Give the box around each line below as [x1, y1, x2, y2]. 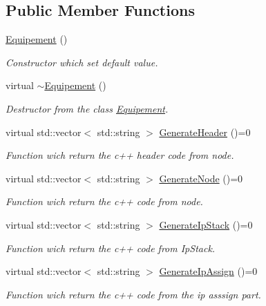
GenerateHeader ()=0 [159, 124, 251, 139]
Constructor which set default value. [6, 55, 158, 69]
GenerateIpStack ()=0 [159, 217, 253, 231]
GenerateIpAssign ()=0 [159, 264, 258, 278]
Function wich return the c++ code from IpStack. [6, 240, 216, 255]
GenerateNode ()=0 [159, 171, 243, 185]
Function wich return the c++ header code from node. [6, 148, 234, 162]
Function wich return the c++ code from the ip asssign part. [6, 287, 261, 301]
